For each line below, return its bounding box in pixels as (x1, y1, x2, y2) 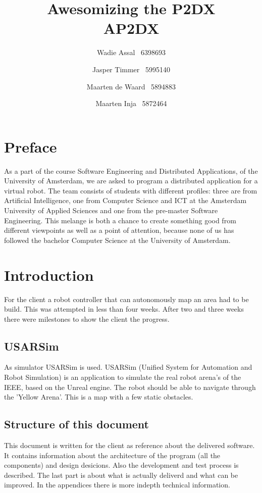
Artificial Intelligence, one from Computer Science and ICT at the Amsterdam (4, 195, 247, 206)
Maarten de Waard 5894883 (86, 81, 176, 91)
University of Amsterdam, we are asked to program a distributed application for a (4, 175, 258, 186)
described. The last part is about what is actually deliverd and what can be (4, 469, 238, 480)
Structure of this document (4, 416, 149, 432)
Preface (4, 136, 57, 157)
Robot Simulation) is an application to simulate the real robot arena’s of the (4, 372, 241, 382)
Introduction (4, 264, 94, 285)
